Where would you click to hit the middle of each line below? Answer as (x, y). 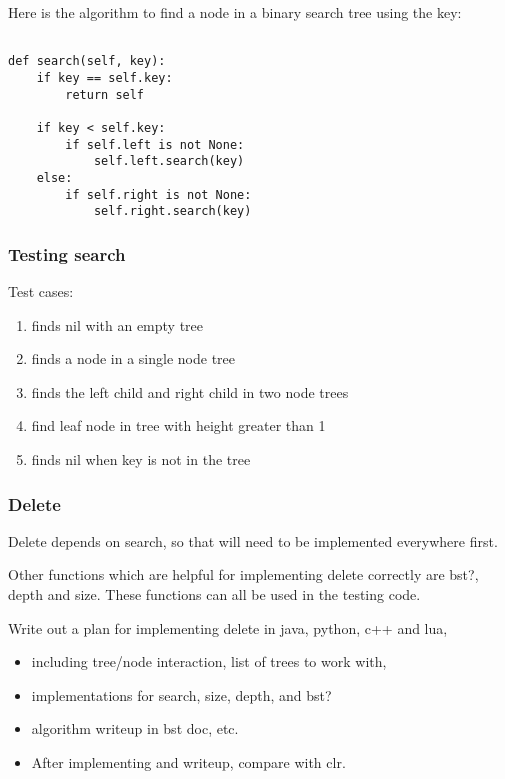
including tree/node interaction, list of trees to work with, (209, 661)
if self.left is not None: (155, 144)
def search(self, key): (87, 61)
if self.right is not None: (158, 194)
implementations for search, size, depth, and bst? (181, 694)
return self (105, 94)
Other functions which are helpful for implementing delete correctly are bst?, (243, 574)
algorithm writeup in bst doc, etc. (135, 728)
